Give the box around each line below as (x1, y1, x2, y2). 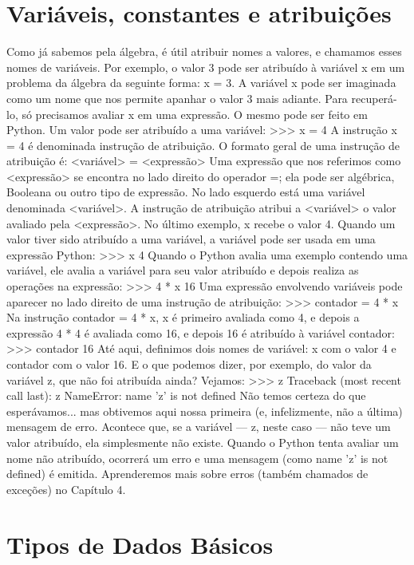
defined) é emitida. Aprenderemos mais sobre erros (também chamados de (6, 465, 369, 482)
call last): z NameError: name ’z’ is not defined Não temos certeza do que (6, 387, 366, 404)
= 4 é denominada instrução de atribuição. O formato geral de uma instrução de (6, 136, 400, 153)
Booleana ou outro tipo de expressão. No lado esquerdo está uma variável (6, 184, 365, 200)
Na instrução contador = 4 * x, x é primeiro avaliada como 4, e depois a (6, 309, 360, 326)
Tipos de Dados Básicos (6, 527, 274, 560)
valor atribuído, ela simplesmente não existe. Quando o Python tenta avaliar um (6, 433, 399, 450)
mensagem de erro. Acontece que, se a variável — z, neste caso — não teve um (6, 418, 391, 435)
